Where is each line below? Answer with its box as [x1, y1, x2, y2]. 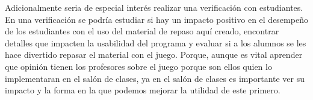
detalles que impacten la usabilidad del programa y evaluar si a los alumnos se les [5, 36, 306, 49]
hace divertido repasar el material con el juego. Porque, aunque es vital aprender [5, 48, 303, 61]
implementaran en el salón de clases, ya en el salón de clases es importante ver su [5, 72, 305, 84]
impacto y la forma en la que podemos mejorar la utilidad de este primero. [5, 84, 280, 96]
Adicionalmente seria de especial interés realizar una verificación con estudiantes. [5, 1, 303, 13]
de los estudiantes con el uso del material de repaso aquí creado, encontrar [5, 25, 279, 37]
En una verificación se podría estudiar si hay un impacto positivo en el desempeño [5, 13, 308, 25]
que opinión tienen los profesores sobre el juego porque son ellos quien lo [5, 60, 272, 72]
